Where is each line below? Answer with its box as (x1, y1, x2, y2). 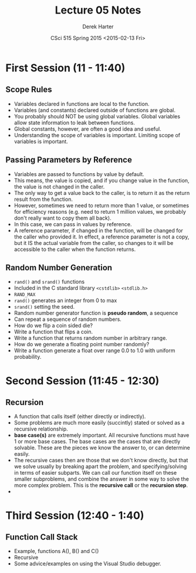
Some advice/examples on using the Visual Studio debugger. (13, 560, 162, 567)
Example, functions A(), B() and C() (13, 548, 99, 555)
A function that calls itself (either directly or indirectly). (13, 413, 146, 420)
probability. (13, 353, 42, 360)
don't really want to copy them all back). (13, 214, 112, 221)
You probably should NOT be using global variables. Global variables (13, 112, 180, 120)
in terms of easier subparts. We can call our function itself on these (13, 469, 177, 476)
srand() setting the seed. (13, 303, 75, 310)
